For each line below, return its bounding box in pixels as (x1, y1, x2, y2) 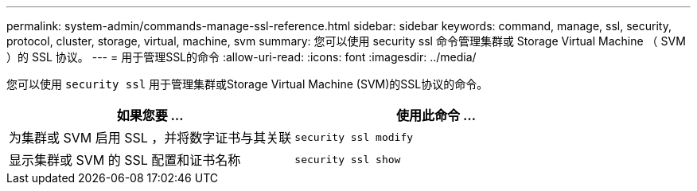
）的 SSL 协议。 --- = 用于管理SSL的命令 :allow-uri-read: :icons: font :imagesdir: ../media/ (6, 50, 477, 64)
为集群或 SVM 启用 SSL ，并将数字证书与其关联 (9, 130, 292, 146)
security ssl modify (294, 131, 414, 143)
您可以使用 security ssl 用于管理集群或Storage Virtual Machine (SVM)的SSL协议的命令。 (6, 77, 489, 91)
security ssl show (294, 153, 401, 166)
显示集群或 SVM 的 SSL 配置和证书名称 (9, 152, 241, 168)
